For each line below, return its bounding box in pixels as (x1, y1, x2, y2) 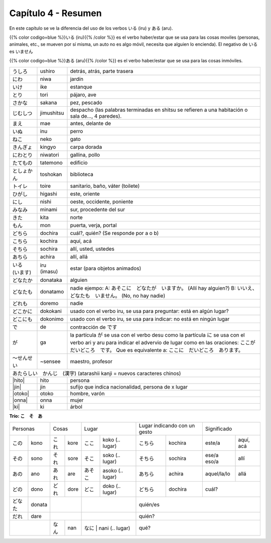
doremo (40, 299, 59, 306)
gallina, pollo (70, 151, 100, 158)
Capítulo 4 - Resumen (9, 8, 102, 19)
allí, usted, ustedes (70, 245, 115, 252)
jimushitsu (40, 109, 64, 116)
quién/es (139, 501, 160, 508)
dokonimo (40, 315, 64, 322)
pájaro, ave (70, 91, 96, 98)
